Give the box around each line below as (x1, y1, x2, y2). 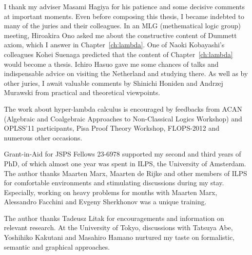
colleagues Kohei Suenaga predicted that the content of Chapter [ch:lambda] (4, 49, 233, 59)
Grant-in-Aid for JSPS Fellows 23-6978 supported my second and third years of (4, 149, 241, 159)
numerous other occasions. (4, 132, 82, 142)
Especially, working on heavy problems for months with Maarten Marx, (4, 187, 217, 197)
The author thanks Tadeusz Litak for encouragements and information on (4, 213, 224, 223)
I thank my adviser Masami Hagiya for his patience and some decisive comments (4, 1, 245, 11)
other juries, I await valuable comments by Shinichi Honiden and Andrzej (4, 78, 223, 88)
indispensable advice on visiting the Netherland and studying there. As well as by (4, 68, 248, 78)
